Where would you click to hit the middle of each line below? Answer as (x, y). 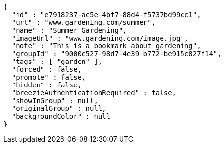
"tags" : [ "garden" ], (57, 62)
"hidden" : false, (47, 85)
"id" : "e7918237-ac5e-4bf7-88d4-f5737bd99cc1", (106, 15)
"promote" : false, (49, 77)
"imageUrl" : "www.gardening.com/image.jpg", (100, 38)
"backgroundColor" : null (61, 116)
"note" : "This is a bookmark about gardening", (106, 46)
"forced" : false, (47, 69)
